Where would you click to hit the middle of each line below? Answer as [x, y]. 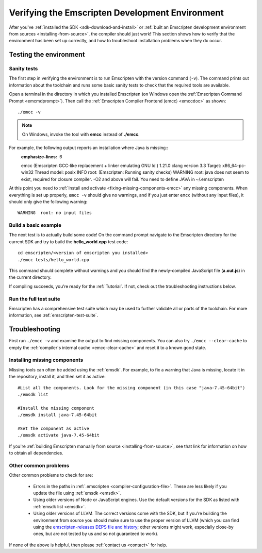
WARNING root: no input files [55, 213]
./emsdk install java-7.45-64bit [57, 415]
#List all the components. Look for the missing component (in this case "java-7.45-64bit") [131, 388]
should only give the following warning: [48, 201]
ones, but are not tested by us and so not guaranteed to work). [96, 534]
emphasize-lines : [39, 157]
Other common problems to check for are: [51, 475]
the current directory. [30, 277]
